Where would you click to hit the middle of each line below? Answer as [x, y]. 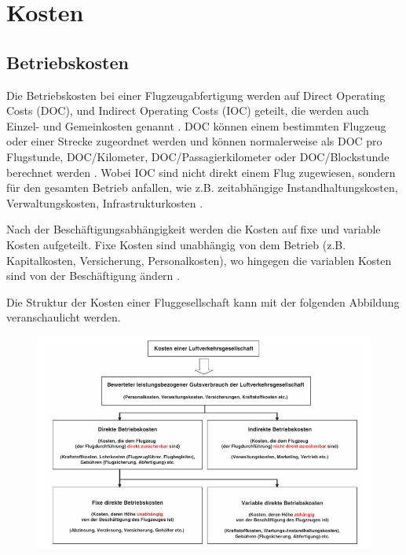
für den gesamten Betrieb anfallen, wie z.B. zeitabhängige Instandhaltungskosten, [202, 187]
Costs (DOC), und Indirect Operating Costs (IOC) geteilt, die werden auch [188, 110]
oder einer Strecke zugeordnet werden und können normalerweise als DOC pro [194, 141]
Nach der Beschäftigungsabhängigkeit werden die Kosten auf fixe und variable [194, 229]
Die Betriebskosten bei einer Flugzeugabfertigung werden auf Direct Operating [196, 95]
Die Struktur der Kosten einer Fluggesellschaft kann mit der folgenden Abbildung [203, 301]
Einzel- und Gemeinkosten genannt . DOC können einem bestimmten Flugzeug [196, 125]
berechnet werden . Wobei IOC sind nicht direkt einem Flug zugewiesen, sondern [201, 172]
